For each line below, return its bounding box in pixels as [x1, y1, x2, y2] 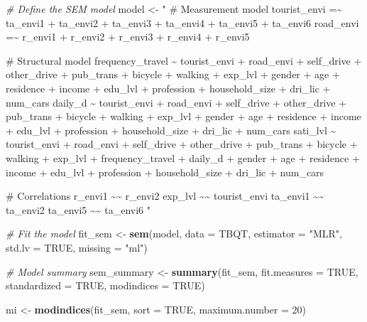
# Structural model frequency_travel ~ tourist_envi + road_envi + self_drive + [6, 53, 362, 68]
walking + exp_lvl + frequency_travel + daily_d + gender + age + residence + [6, 150, 360, 165]
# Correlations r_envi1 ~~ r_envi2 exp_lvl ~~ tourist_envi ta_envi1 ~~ [6, 188, 324, 203]
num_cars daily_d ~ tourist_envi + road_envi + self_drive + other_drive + [6, 95, 347, 109]
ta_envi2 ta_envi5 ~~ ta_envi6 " [6, 202, 151, 217]
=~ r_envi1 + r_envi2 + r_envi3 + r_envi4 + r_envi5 [6, 29, 250, 44]
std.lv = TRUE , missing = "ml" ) [6, 240, 148, 254]
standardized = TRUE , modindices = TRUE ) [6, 278, 205, 293]
